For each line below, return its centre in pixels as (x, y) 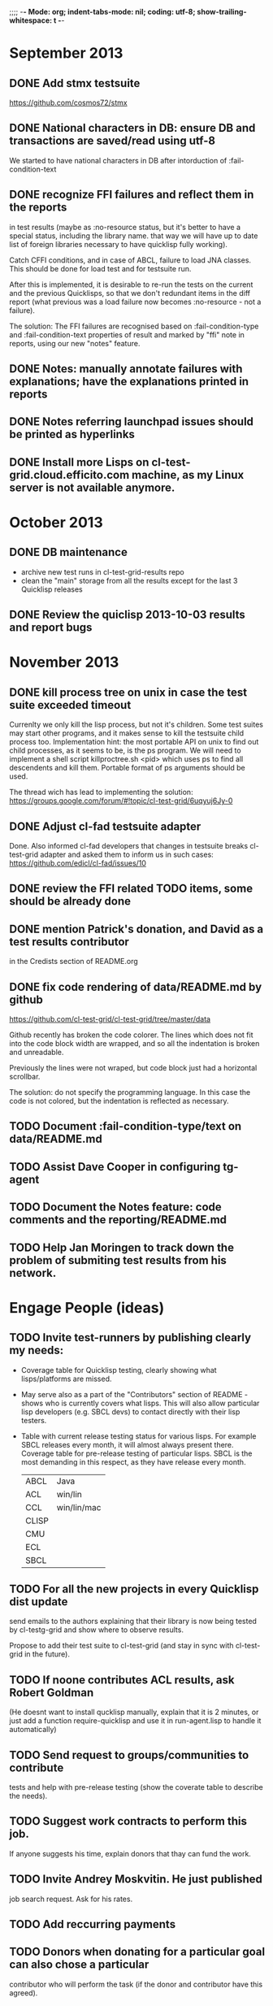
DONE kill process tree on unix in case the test (128, 692)
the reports (38, 208)
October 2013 (56, 522)
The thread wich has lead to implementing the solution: (101, 792)
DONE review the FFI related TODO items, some (131, 889)
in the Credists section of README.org (74, 962)
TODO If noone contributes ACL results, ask (122, 1680)
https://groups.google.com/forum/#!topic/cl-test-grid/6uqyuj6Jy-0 (121, 801)
